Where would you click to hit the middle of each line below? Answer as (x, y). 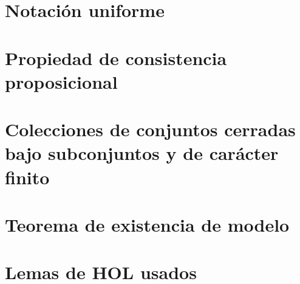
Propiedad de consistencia (116, 57)
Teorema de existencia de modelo (147, 224)
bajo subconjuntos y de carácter (142, 153)
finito (27, 177)
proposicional (61, 81)
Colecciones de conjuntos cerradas (150, 129)
